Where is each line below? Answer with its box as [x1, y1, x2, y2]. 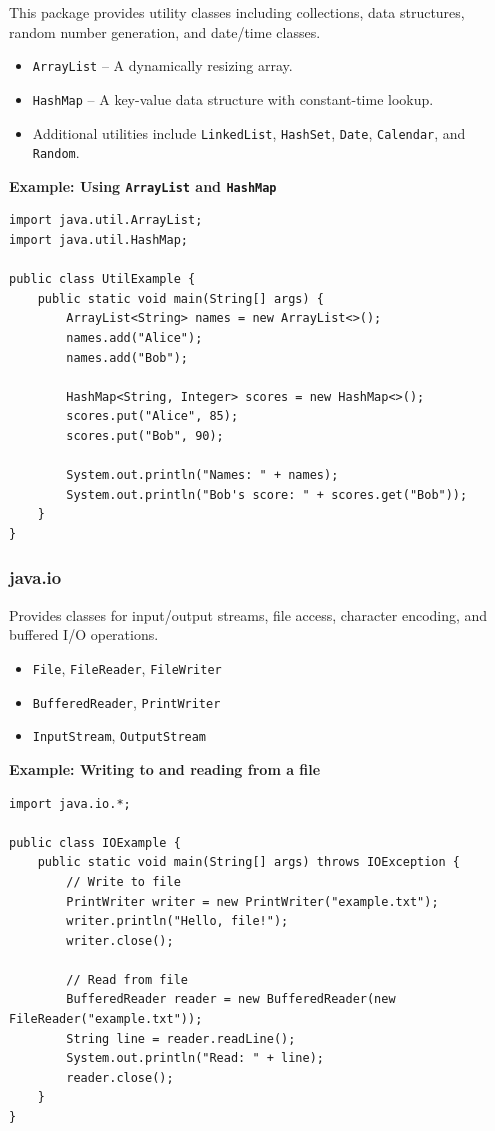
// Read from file [66, 972, 188, 987]
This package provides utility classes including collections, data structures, [9, 2, 465, 22]
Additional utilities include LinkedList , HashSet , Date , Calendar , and [32, 122, 466, 143]
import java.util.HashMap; [9, 233, 188, 248]
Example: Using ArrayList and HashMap [9, 175, 277, 196]
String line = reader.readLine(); [66, 1031, 296, 1046]
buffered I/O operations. [9, 624, 159, 645]
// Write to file [66, 874, 181, 889]
